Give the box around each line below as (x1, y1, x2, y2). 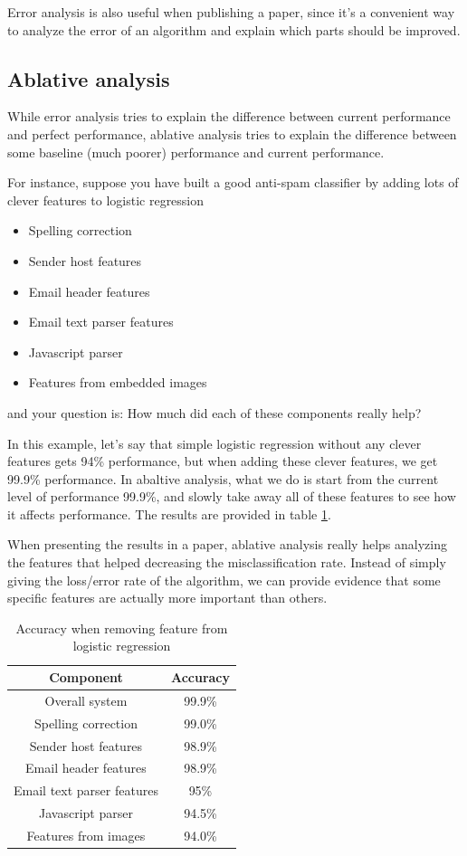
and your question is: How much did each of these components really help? (7, 403, 422, 422)
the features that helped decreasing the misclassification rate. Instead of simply (7, 553, 446, 572)
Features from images (26, 825, 146, 844)
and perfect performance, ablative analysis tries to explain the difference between (7, 124, 457, 143)
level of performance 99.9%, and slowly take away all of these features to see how (7, 487, 456, 506)
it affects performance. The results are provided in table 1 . (7, 504, 331, 523)
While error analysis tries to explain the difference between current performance (7, 107, 451, 126)
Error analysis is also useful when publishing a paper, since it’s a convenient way (7, 3, 455, 21)
